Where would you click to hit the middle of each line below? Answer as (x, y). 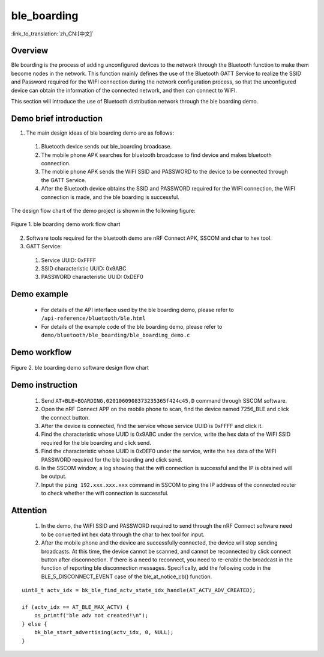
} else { (34, 624)
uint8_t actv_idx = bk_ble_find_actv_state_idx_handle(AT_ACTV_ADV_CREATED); (139, 590)
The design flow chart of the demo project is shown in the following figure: (103, 211)
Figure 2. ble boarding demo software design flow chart (80, 368)
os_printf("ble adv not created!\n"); (91, 616)
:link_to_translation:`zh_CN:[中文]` (52, 34)
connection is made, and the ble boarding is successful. (110, 197)
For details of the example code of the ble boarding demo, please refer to (132, 326)
